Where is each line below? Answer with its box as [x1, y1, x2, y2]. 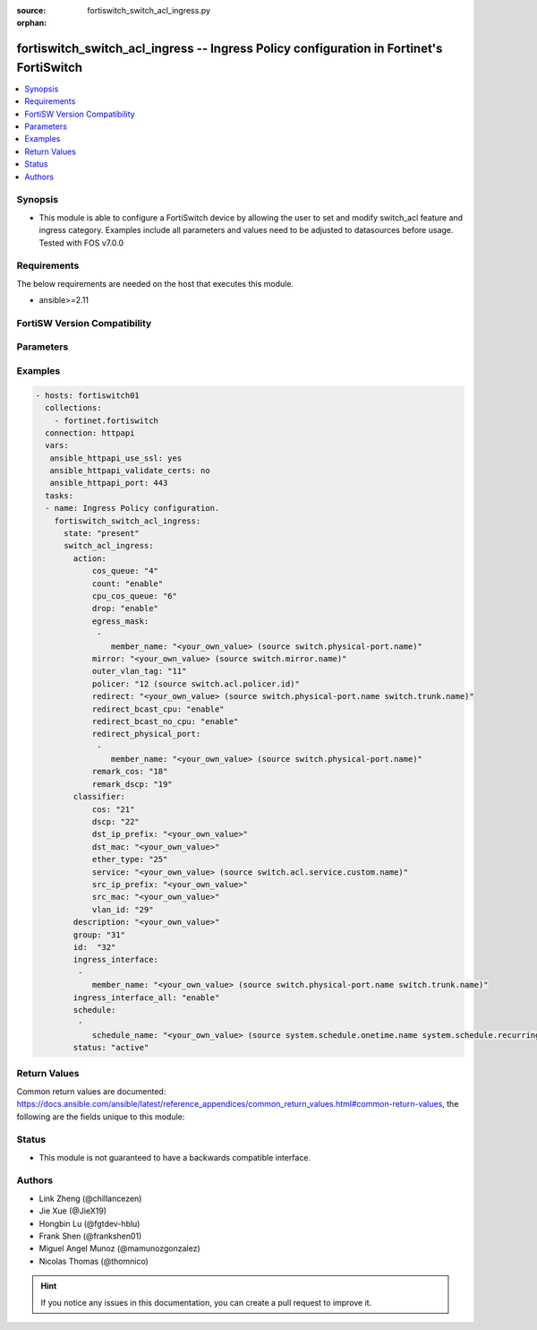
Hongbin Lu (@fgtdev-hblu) [38, 1218, 141, 1229]
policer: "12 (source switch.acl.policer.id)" [91, 678, 300, 689]
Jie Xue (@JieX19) [38, 1205, 107, 1216]
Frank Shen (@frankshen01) [38, 1231, 142, 1241]
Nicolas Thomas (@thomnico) [38, 1256, 149, 1266]
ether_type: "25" [91, 854, 168, 865]
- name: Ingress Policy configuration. [45, 503, 220, 514]
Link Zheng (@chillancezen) [38, 1193, 142, 1204]
